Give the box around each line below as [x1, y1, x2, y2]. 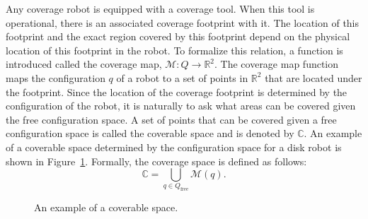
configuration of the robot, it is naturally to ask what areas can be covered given [6, 98, 356, 113]
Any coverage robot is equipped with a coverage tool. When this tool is [6, 1, 315, 16]
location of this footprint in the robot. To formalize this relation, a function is [6, 42, 343, 57]
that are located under [265, 70, 362, 85]
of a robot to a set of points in [116, 70, 248, 85]
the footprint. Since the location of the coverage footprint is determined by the [6, 84, 347, 99]
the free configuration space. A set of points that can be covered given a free [6, 112, 337, 126]
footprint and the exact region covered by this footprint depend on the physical [6, 29, 350, 44]
